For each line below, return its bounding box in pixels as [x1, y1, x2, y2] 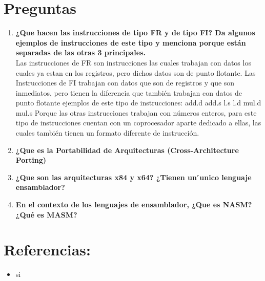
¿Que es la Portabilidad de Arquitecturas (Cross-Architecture [15, 144, 239, 155]
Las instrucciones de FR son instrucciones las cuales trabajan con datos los [15, 57, 251, 68]
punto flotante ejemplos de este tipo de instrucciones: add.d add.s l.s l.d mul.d [15, 97, 261, 108]
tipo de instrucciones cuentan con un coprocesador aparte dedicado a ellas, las [15, 117, 261, 128]
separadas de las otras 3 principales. [15, 47, 146, 58]
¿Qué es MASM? [15, 209, 77, 220]
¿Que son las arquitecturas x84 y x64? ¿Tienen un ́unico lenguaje [15, 171, 252, 182]
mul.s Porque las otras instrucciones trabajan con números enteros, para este [15, 107, 257, 118]
